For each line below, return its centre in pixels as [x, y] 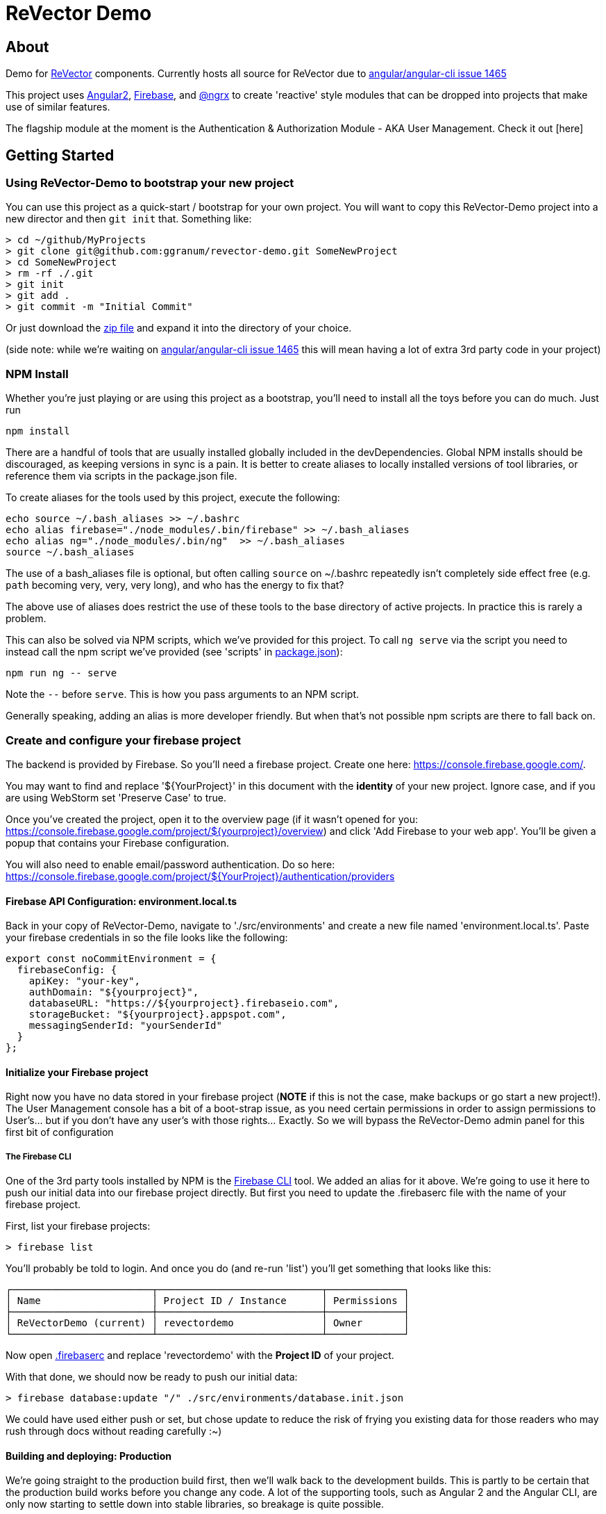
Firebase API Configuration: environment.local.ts [121, 901]
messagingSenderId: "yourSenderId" [125, 1026]
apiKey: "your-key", [84, 981]
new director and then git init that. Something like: [129, 219]
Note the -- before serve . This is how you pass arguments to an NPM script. [183, 694]
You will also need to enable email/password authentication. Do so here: [170, 864]
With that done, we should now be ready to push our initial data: [152, 1377]
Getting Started [60, 155]
